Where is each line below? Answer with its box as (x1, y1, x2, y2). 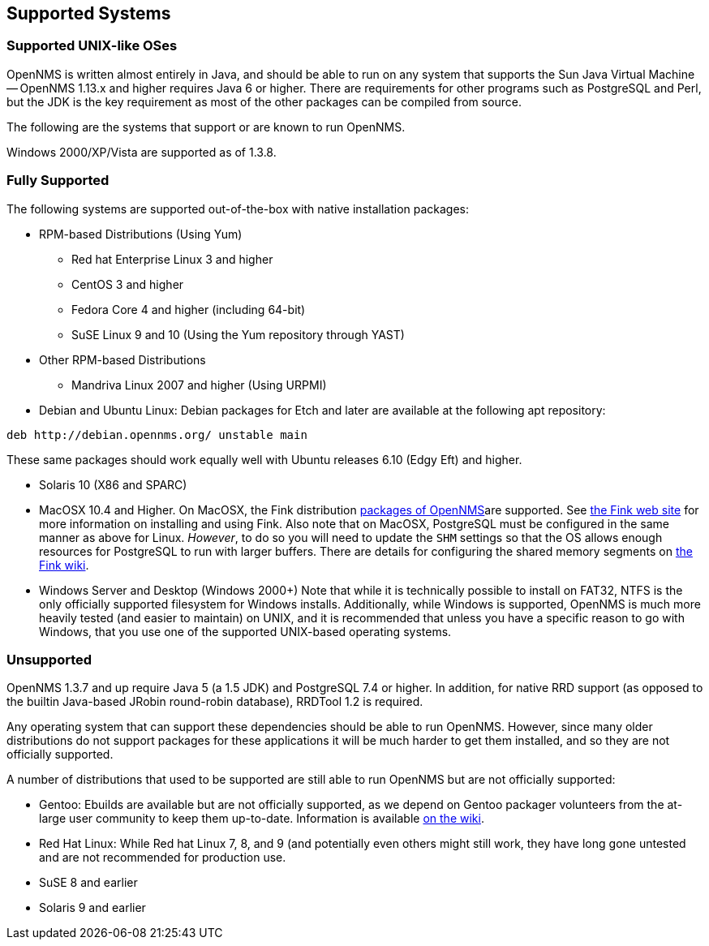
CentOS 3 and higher (71, 277, 184, 291)
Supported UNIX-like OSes (6, 37, 178, 54)
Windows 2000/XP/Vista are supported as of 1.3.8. (6, 144, 277, 159)
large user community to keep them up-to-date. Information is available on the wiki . (39, 811, 484, 826)
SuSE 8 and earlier (39, 875, 138, 890)
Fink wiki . (39, 557, 89, 572)
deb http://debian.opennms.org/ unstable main (6, 428, 307, 441)
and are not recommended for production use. (39, 850, 286, 865)
